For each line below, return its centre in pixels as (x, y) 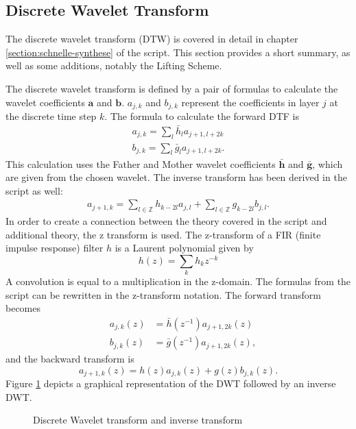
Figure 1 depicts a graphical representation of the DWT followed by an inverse (171, 383)
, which (328, 163)
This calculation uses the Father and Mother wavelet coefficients (141, 163)
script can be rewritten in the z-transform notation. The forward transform (163, 294)
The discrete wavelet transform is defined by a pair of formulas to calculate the (172, 88)
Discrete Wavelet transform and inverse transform (138, 420)
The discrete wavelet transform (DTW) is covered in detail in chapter (152, 39)
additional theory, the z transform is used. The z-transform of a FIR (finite (163, 234)
